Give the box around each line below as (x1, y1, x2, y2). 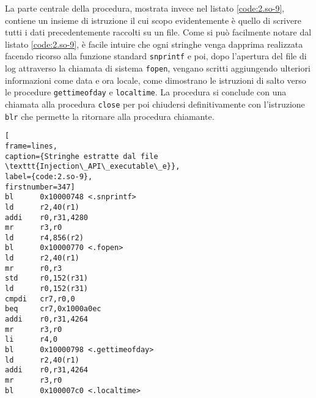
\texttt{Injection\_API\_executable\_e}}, (5, 162, 180, 171)
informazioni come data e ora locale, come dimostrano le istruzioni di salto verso (5, 73, 306, 86)
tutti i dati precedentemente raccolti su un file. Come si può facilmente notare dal (5, 26, 312, 39)
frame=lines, (5, 141, 57, 150)
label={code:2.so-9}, (5, 172, 93, 181)
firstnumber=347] (5, 182, 75, 191)
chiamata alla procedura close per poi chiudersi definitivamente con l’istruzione (5, 97, 305, 110)
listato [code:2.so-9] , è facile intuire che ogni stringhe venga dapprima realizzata (5, 37, 303, 50)
